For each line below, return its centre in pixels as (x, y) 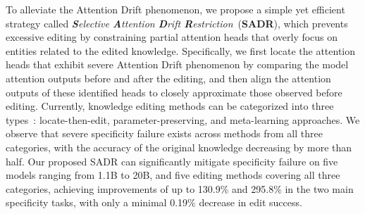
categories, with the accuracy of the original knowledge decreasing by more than (179, 147)
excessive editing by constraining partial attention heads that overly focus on (172, 37)
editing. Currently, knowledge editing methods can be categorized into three (170, 106)
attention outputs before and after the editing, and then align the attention (168, 78)
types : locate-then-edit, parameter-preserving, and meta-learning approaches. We (183, 119)
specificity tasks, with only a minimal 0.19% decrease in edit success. (154, 202)
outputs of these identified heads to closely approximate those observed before (174, 92)
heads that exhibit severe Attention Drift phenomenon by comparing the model (177, 64)
